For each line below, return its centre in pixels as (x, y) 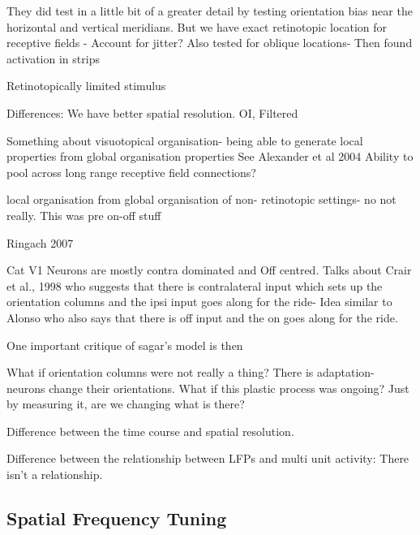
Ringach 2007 (40, 242)
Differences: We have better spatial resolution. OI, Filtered (152, 112)
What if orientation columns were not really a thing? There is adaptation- (191, 372)
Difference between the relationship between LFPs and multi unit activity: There (208, 458)
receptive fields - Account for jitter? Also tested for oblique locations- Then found (210, 43)
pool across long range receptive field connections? (131, 172)
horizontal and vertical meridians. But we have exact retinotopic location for (197, 26)
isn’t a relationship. (55, 475)
